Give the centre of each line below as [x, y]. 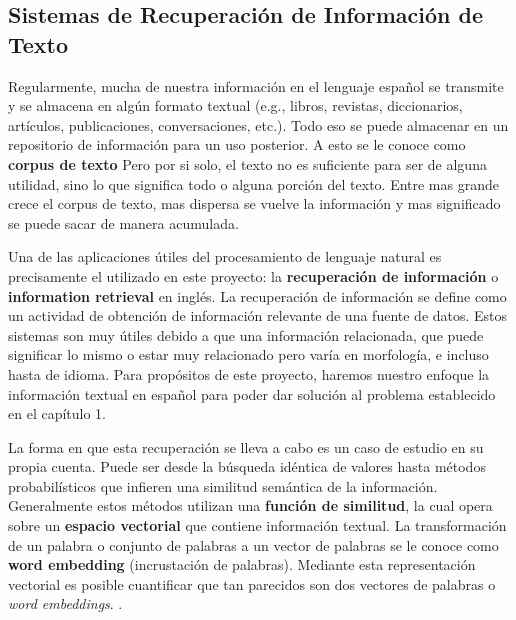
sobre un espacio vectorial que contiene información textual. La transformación [257, 525]
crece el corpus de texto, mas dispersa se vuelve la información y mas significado [254, 203]
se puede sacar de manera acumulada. [123, 222]
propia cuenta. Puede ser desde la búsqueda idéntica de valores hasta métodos [247, 466]
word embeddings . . [65, 603]
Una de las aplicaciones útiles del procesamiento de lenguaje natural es [225, 256]
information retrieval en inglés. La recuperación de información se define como [257, 295]
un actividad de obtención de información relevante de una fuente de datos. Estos [258, 315]
